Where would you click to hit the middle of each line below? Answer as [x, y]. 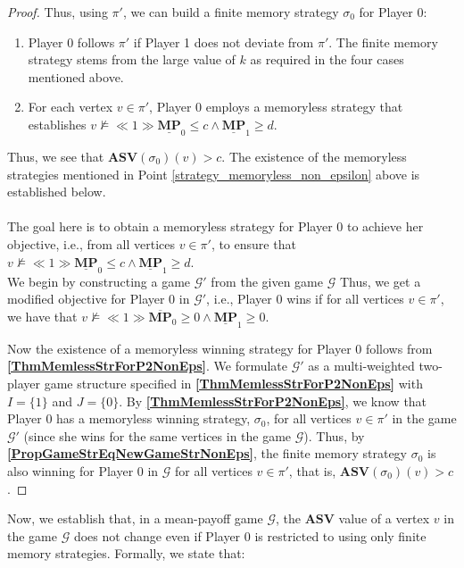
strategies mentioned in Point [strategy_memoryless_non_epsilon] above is [214, 174]
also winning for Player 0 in [83, 470]
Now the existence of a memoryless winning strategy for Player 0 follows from [220, 348]
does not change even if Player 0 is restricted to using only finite [250, 535]
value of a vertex [384, 518]
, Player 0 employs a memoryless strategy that [276, 107]
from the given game [267, 281]
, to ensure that [253, 243]
